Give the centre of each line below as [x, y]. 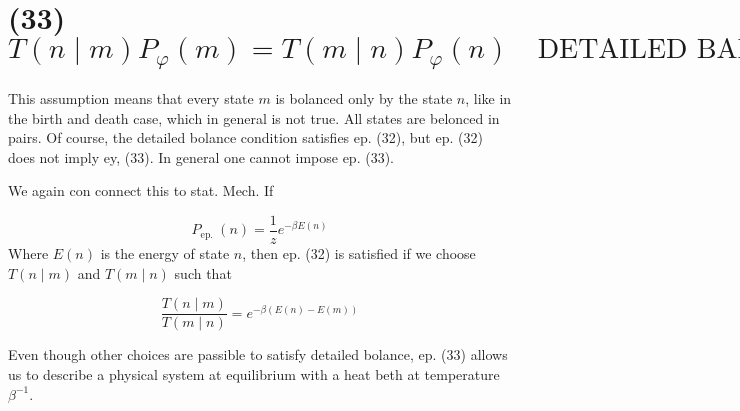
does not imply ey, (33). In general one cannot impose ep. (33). [201, 156]
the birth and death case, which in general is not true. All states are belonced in [254, 117]
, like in [488, 98]
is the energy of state [165, 253]
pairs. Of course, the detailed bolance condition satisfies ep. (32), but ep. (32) [245, 137]
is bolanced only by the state [364, 98]
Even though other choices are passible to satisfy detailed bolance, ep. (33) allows [258, 354]
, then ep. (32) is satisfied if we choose [359, 253]
